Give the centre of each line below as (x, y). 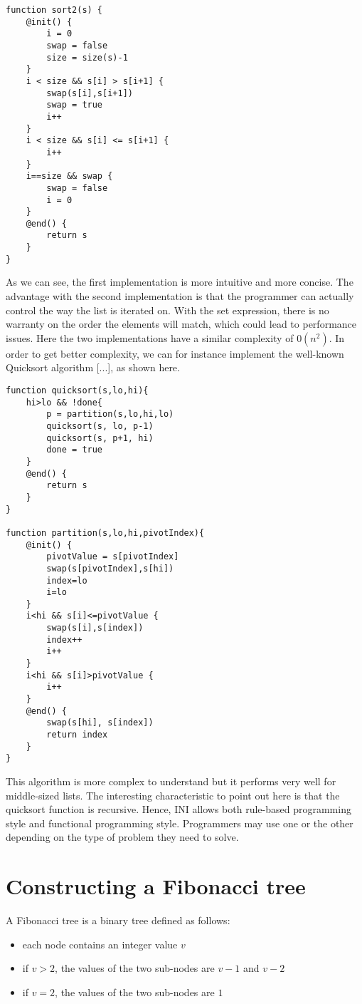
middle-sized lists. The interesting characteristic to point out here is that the (173, 795)
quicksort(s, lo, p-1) (100, 426)
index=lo (67, 580)
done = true (75, 450)
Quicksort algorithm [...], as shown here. (93, 367)
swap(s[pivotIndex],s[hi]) (110, 568)
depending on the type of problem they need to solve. (122, 837)
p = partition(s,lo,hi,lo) (110, 414)
